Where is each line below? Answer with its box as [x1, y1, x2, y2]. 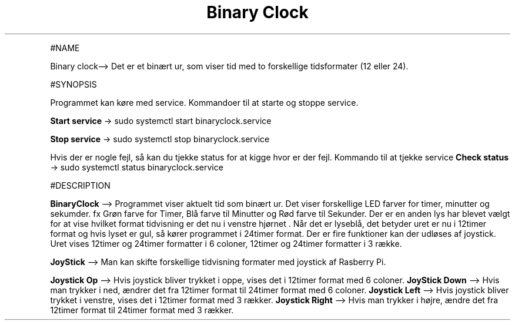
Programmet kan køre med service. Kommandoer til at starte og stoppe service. [50, 97, 359, 108]
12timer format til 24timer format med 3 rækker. [50, 304, 234, 315]
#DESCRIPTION [50, 180, 111, 190]
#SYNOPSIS [50, 79, 97, 89]
